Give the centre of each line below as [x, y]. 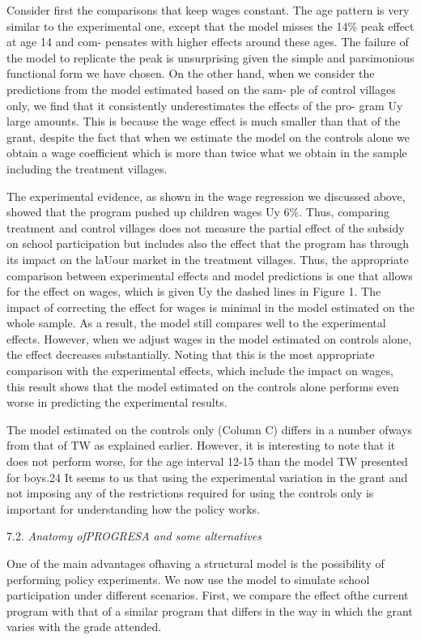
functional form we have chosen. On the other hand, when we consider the [191, 73]
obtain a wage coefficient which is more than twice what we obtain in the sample [207, 153]
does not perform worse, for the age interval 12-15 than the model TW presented [207, 461]
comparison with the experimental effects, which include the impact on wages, [200, 371]
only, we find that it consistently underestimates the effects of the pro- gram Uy [205, 105]
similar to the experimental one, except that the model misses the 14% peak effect [210, 26]
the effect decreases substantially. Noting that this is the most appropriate [191, 354]
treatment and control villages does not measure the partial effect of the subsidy [206, 227]
